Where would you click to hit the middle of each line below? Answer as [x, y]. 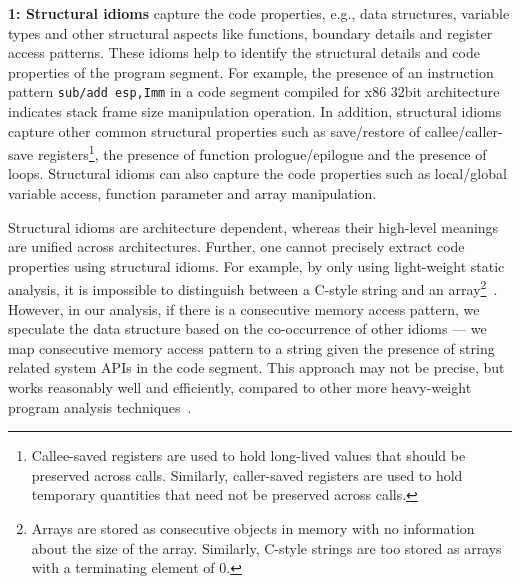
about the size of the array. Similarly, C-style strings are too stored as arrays [266, 547]
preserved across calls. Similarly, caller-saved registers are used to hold [247, 474]
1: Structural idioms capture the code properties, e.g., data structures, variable [259, 13]
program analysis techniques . [100, 406]
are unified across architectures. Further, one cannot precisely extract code [236, 246]
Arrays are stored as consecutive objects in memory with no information [253, 528]
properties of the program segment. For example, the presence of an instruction [251, 71]
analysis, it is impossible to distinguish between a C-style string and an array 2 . [253, 288]
